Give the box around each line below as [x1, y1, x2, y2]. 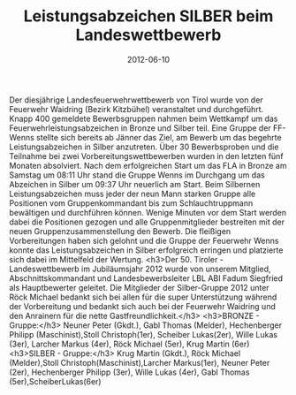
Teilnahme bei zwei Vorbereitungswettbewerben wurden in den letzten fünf [9, 150, 285, 161]
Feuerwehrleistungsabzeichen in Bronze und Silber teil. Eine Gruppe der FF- [9, 122, 286, 133]
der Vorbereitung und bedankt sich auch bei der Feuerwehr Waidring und [9, 300, 276, 311]
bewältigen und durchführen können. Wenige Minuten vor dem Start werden [9, 207, 287, 217]
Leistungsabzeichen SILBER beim [23, 6, 274, 27]
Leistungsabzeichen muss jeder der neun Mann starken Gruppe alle [9, 188, 256, 199]
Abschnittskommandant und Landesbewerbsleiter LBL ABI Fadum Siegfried [9, 272, 284, 284]
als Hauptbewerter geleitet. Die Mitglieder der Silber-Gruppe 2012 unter [9, 282, 269, 292]
